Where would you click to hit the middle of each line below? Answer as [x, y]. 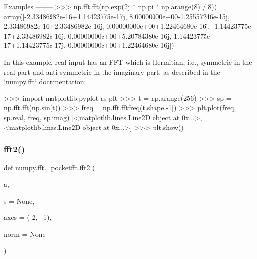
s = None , [19, 200]
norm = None [25, 234]
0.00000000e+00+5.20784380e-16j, [120, 35]
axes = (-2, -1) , [28, 217]
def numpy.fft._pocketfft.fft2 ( [50, 167]
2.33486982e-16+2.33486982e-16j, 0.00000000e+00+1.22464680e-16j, [107, 26]
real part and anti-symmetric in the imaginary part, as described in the [112, 71]
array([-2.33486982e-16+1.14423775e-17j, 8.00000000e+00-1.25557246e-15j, [117, 16]
